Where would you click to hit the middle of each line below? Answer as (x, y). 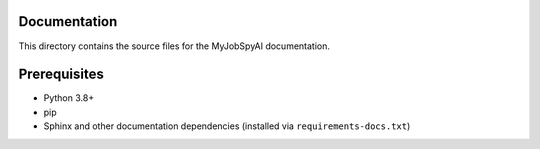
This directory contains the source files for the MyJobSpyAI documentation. (174, 46)
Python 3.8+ (69, 98)
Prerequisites (61, 74)
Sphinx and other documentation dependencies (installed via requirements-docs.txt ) (227, 126)
